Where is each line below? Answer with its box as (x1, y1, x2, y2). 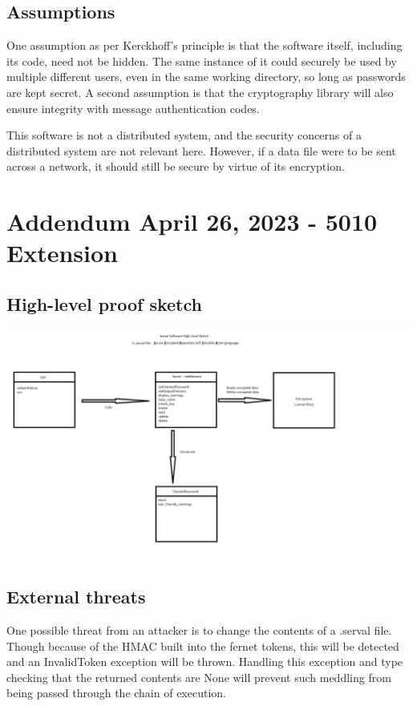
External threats (6, 584, 146, 609)
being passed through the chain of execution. (6, 684, 226, 701)
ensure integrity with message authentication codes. (6, 99, 260, 116)
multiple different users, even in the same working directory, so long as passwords (6, 68, 406, 85)
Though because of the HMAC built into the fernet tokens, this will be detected (6, 637, 399, 654)
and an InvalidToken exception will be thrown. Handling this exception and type (6, 653, 403, 670)
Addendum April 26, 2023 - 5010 (6, 205, 378, 238)
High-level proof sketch (6, 291, 202, 316)
